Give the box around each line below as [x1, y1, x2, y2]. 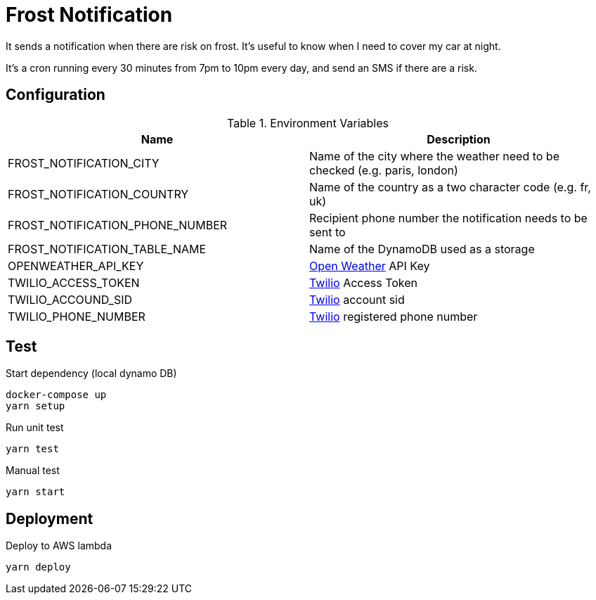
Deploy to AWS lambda [6, 540, 112, 552]
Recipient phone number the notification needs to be [309, 210, 588, 225]
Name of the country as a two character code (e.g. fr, [309, 179, 591, 194]
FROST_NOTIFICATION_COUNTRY [8, 186, 189, 201]
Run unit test [6, 421, 64, 434]
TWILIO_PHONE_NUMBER [8, 309, 145, 324]
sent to [309, 224, 346, 239]
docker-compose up [6, 389, 107, 401]
